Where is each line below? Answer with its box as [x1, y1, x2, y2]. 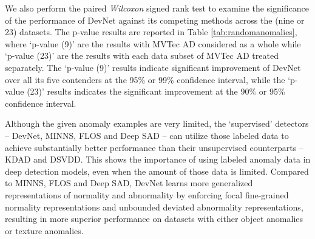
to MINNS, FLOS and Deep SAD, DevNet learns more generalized [5, 177, 253, 189]
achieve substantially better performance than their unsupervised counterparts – [5, 141, 303, 153]
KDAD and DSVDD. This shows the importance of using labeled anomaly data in [5, 153, 311, 166]
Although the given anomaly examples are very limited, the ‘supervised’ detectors [5, 117, 309, 130]
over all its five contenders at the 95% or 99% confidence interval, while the [5, 73, 285, 86]
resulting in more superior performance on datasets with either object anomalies [5, 212, 303, 225]
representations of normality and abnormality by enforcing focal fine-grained [5, 188, 289, 201]
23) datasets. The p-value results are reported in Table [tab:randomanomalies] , [5, 25, 297, 38]
